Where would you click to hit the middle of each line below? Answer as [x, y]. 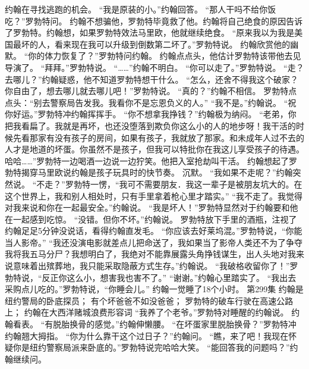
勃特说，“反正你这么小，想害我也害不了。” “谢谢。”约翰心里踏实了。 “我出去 [151, 277]
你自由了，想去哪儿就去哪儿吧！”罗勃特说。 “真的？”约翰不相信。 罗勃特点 [151, 91]
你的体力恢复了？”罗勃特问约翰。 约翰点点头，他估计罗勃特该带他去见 [165, 56]
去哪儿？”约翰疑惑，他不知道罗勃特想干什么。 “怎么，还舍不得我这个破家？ [152, 79]
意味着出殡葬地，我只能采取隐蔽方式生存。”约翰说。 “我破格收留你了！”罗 [155, 266]
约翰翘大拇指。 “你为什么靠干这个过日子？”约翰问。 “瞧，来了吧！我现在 [147, 335]
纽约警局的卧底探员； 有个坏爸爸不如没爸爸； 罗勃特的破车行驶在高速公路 [149, 300]
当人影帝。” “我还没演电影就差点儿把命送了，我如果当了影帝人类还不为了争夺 [154, 242]
